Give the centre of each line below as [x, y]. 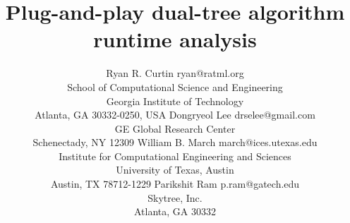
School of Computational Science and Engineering [175, 86]
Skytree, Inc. [175, 197]
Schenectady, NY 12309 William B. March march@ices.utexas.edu [175, 142]
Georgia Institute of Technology [175, 101]
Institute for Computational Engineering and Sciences [175, 156]
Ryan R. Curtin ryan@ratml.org [175, 73]
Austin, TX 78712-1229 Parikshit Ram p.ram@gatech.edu [175, 184]
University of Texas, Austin [175, 170]
